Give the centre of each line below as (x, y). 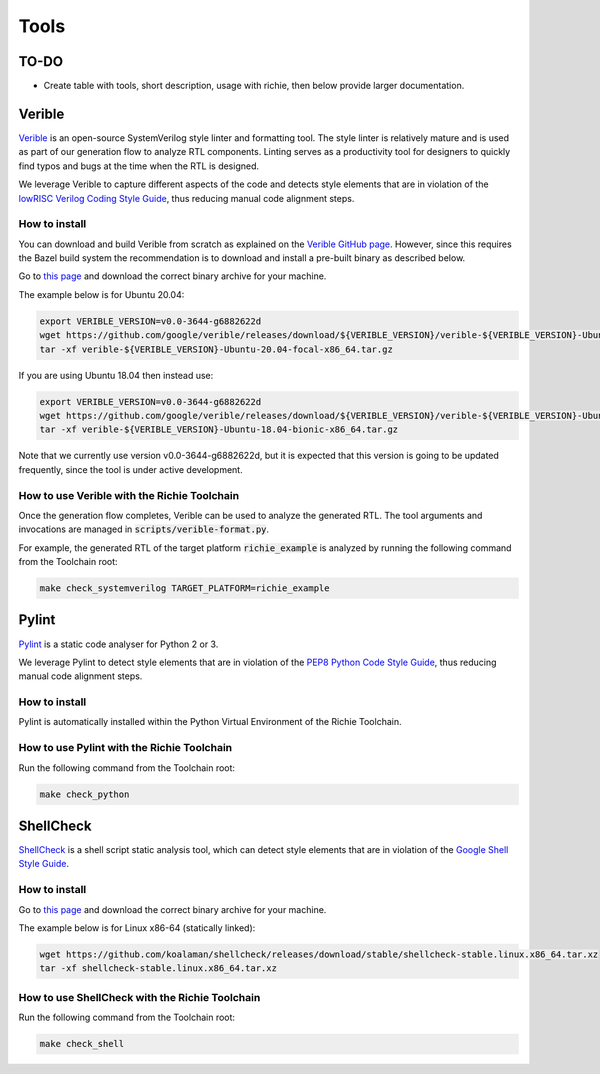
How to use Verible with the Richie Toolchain (129, 495)
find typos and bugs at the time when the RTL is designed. (139, 166)
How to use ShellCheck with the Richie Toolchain (139, 997)
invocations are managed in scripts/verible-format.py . (144, 529)
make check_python (84, 794)
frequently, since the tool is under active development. (131, 469)
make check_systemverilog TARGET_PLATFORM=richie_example (184, 588)
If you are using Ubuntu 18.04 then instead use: (116, 375)
